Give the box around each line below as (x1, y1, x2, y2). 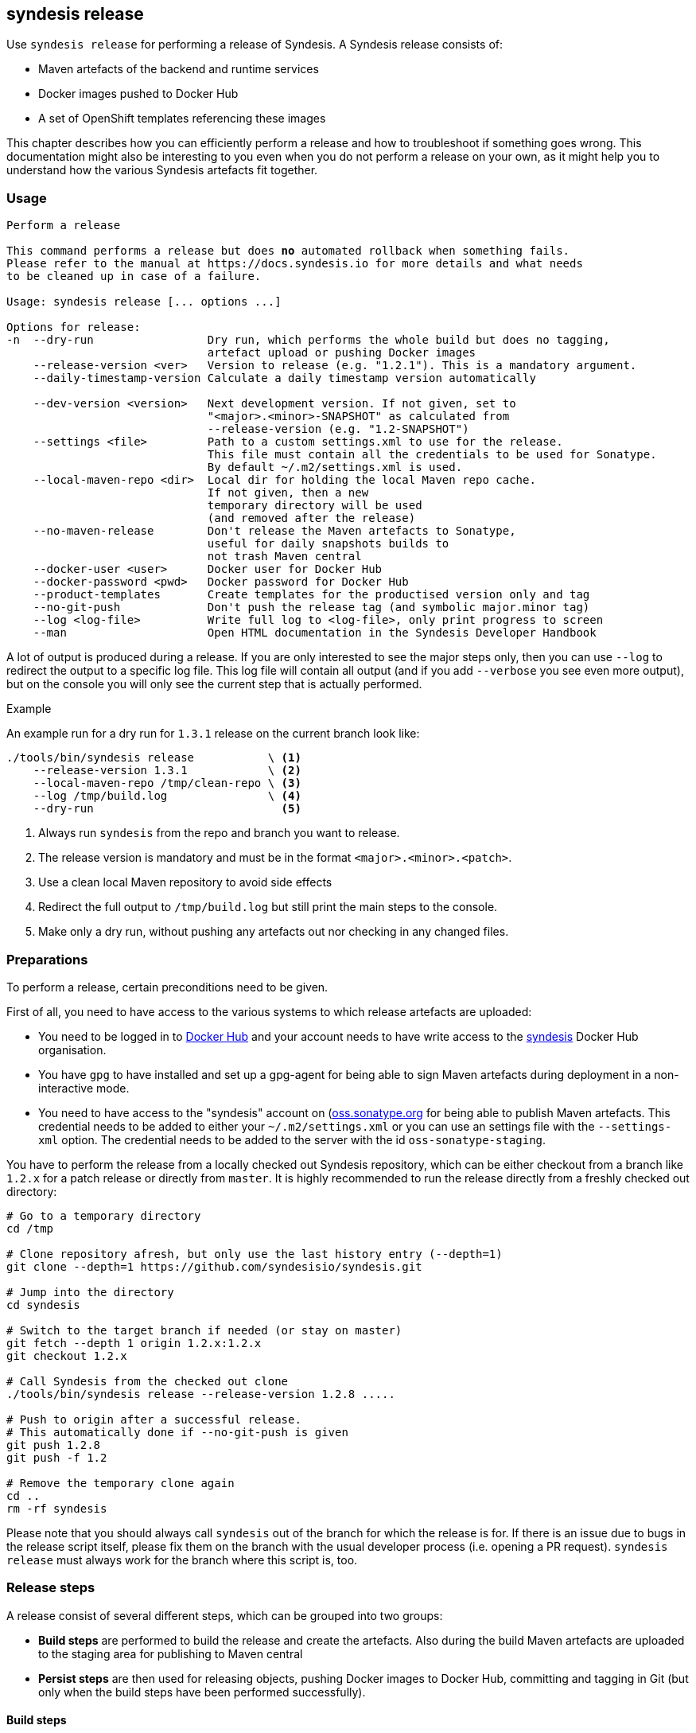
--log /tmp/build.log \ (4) (33, 789, 301, 803)
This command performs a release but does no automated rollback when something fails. (6, 244, 570, 258)
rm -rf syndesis (6, 1501, 107, 1515)
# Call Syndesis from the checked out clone (6, 1374, 289, 1388)
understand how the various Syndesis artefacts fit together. (6, 163, 318, 177)
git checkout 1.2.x (6, 1349, 127, 1362)
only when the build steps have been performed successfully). (38, 1684, 366, 1699)
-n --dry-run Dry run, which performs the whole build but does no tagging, (6, 333, 610, 347)
